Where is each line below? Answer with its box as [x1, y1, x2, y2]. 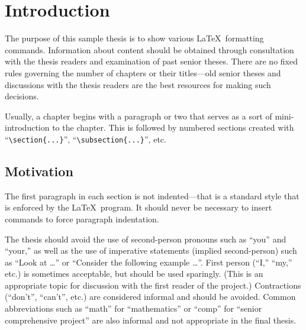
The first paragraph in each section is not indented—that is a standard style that [5, 189, 299, 202]
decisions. [5, 90, 39, 102]
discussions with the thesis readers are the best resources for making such [5, 78, 271, 90]
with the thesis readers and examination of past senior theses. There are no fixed [5, 55, 298, 67]
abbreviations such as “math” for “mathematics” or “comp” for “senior [5, 302, 262, 315]
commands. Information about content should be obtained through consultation [5, 43, 294, 56]
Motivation [5, 161, 73, 180]
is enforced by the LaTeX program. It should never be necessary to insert [5, 201, 272, 213]
